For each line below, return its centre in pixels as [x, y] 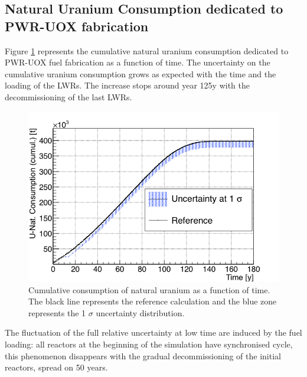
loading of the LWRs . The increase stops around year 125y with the [127, 85]
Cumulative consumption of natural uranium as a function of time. [149, 289]
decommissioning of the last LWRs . [68, 96]
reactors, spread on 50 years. [56, 367]
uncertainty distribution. [140, 312]
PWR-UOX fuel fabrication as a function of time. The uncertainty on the [138, 62]
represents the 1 [57, 312]
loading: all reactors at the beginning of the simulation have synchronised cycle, [149, 344]
